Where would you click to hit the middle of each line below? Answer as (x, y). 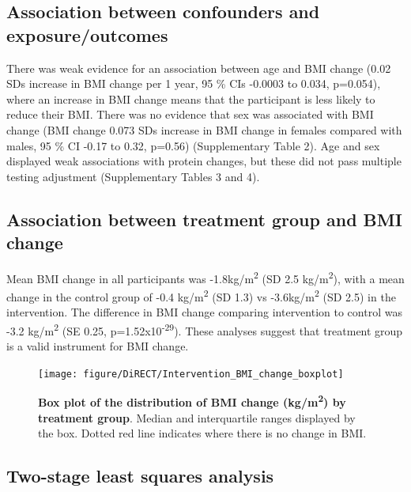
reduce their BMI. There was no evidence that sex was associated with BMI (190, 114)
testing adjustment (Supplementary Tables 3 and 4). (133, 176)
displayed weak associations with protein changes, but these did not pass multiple (204, 161)
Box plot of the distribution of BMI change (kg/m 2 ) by (192, 401)
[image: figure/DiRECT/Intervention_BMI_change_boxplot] (191, 374)
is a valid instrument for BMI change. (98, 346)
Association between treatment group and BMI (204, 219)
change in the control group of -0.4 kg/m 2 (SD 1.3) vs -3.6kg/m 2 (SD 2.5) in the (201, 295)
